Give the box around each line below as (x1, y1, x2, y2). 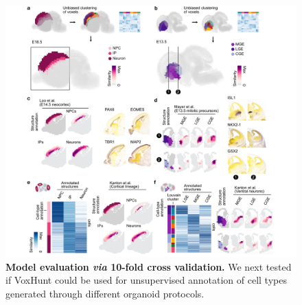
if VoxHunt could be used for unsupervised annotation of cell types (5, 273, 287, 287)
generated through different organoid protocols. (5, 286, 205, 300)
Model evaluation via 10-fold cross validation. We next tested (5, 259, 292, 273)
